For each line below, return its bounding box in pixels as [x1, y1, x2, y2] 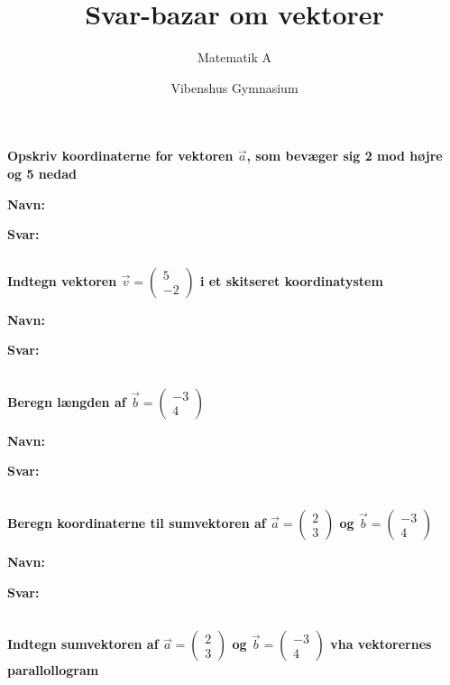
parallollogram [7, 661, 99, 680]
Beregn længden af [7, 392, 126, 411]
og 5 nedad [7, 163, 77, 182]
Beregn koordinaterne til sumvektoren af [7, 514, 266, 532]
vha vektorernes [330, 634, 432, 653]
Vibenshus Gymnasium [170, 78, 298, 97]
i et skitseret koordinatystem [199, 271, 383, 290]
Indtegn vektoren [7, 271, 117, 290]
